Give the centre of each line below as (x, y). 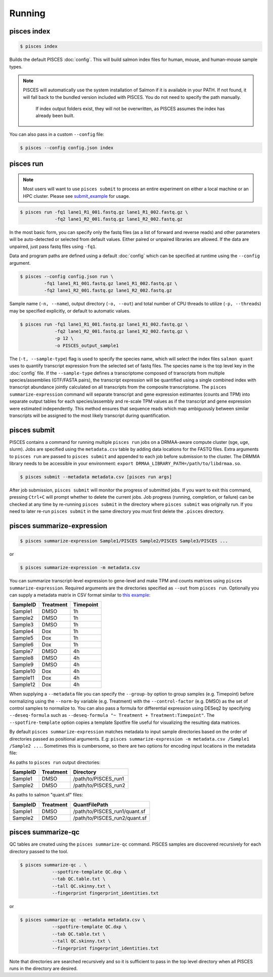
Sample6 (23, 645)
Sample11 (24, 678)
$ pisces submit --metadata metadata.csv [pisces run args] (96, 477)
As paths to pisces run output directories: (55, 762)
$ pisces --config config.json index (67, 148)
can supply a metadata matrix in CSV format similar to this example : (80, 595)
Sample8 (23, 658)
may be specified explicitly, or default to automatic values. (70, 311)
